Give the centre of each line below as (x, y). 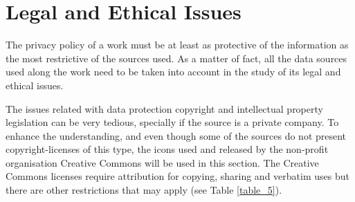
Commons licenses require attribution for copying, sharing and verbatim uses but (177, 176)
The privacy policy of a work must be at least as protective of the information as (177, 45)
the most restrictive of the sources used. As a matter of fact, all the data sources (176, 58)
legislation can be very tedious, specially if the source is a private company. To (172, 122)
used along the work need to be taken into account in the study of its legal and (173, 72)
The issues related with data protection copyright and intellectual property (164, 108)
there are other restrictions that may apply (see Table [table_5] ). (144, 190)
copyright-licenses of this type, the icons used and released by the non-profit (167, 149)
